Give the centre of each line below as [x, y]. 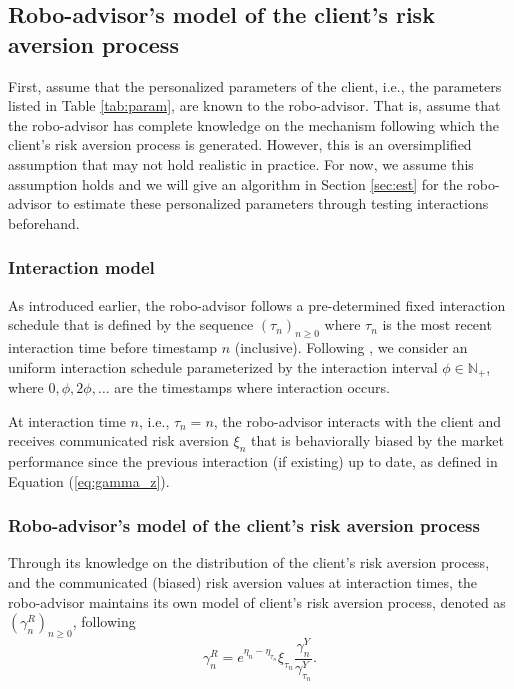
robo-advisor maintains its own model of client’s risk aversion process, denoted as [257, 601]
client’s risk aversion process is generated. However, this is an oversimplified [240, 144]
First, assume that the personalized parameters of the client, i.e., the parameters [255, 85]
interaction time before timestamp [112, 346]
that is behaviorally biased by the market [377, 440]
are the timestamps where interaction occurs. [252, 387]
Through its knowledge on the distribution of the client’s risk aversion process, [249, 562]
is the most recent [437, 324]
